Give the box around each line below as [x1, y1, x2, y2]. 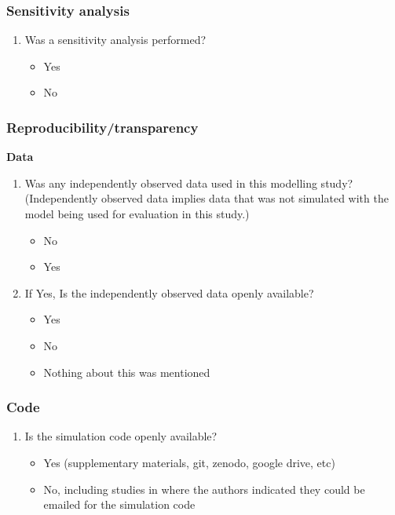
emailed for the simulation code [43, 496, 196, 513]
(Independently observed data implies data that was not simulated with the [24, 190, 389, 206]
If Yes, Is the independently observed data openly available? [24, 284, 314, 301]
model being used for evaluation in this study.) [24, 206, 250, 221]
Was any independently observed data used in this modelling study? [24, 174, 353, 191]
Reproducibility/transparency [6, 117, 199, 137]
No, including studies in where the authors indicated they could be [43, 480, 365, 497]
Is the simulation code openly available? [24, 428, 218, 444]
